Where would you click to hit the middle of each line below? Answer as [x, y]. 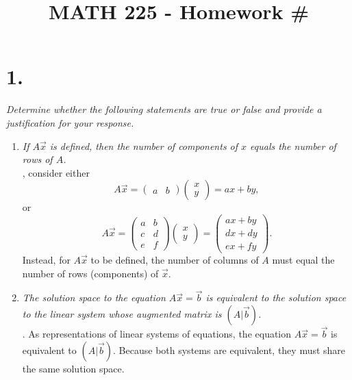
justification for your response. [70, 122]
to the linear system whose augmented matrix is [122, 314]
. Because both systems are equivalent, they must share [229, 350]
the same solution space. [73, 368]
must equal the [303, 260]
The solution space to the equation [94, 297]
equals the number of [293, 145]
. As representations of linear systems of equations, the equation [157, 334]
